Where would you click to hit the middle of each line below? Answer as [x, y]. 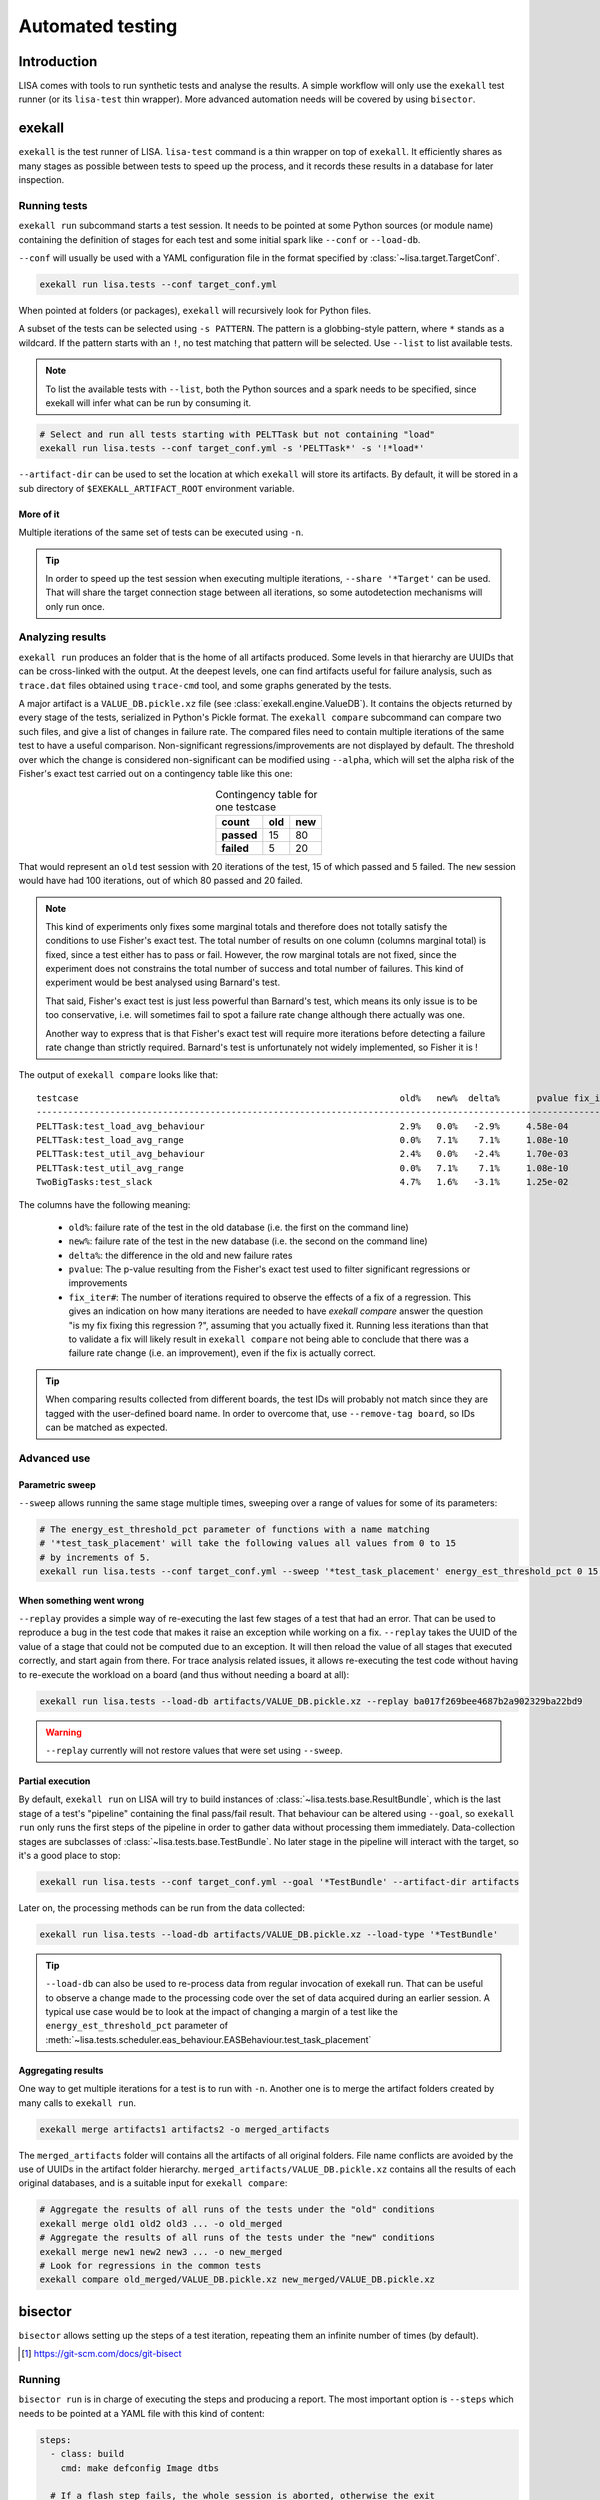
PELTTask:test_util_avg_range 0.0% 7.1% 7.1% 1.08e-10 [302, 1168]
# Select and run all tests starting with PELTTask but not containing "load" [237, 434]
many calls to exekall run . [77, 2102]
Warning [63, 1732]
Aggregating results [61, 2070]
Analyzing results [62, 637]
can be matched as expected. [107, 1427]
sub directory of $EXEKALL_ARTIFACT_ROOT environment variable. [156, 488]
